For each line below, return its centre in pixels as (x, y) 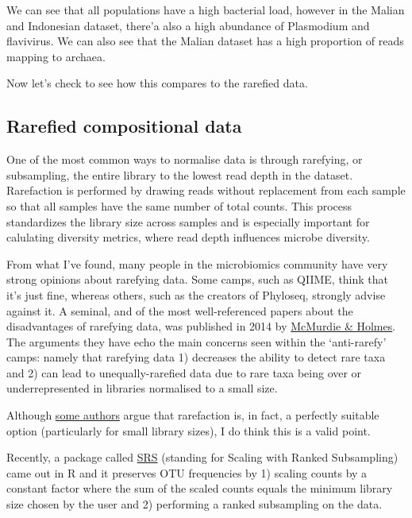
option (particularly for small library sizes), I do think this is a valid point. (189, 430)
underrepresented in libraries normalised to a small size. (142, 388)
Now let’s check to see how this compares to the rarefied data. (157, 83)
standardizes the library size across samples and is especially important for (188, 221)
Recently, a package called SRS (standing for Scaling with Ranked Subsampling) (202, 457)
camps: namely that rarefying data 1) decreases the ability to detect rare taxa (196, 357)
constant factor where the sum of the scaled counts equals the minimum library (200, 488)
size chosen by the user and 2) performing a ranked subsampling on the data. (194, 504)
